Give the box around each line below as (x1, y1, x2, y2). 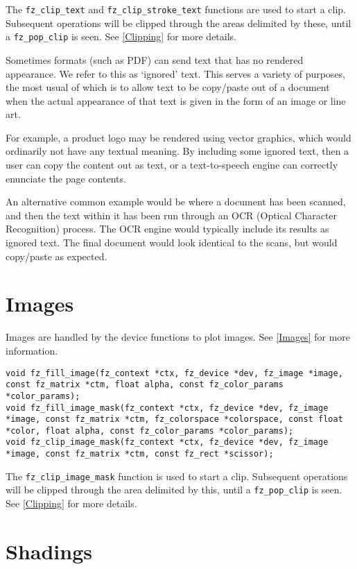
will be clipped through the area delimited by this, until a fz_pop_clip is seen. (6, 482, 342, 497)
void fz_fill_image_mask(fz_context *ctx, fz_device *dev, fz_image (6, 402, 329, 413)
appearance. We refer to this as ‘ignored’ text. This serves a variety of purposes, (6, 66, 346, 80)
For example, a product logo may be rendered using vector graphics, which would (6, 130, 351, 144)
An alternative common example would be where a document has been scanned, (6, 194, 346, 209)
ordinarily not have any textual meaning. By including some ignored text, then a (6, 144, 349, 158)
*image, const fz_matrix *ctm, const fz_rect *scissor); (6, 449, 274, 459)
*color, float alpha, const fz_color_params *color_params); (6, 425, 294, 436)
